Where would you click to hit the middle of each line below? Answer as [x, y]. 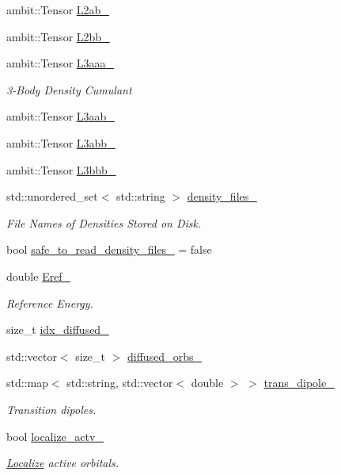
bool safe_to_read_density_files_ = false [109, 249]
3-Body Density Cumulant [69, 89]
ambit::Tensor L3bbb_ [61, 169]
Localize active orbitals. [63, 463]
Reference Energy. [50, 303]
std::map [27, 383]
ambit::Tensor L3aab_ [61, 116]
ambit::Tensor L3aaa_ [61, 63]
